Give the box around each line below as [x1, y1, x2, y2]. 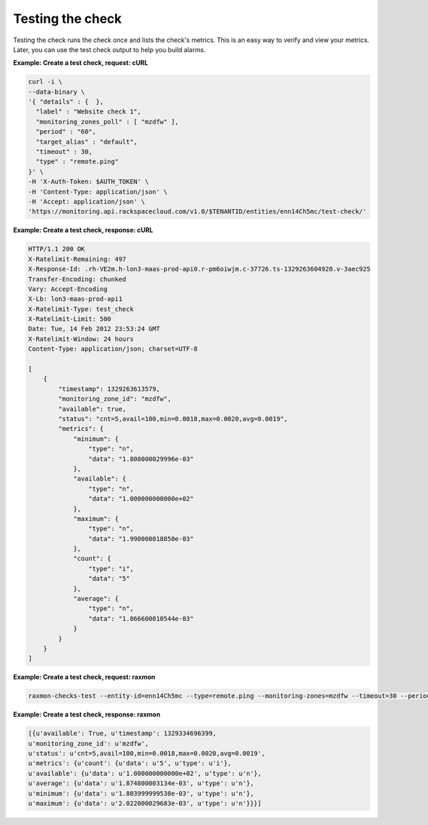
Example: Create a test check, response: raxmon [13, 710, 160, 719]
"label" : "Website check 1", [36, 108, 142, 116]
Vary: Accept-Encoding [28, 285, 108, 293]
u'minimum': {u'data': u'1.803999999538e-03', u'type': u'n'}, [28, 789, 255, 797]
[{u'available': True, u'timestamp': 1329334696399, [28, 729, 217, 738]
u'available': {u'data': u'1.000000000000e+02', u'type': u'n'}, [28, 769, 262, 777]
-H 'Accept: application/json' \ [28, 198, 146, 206]
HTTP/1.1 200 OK [28, 245, 86, 253]
